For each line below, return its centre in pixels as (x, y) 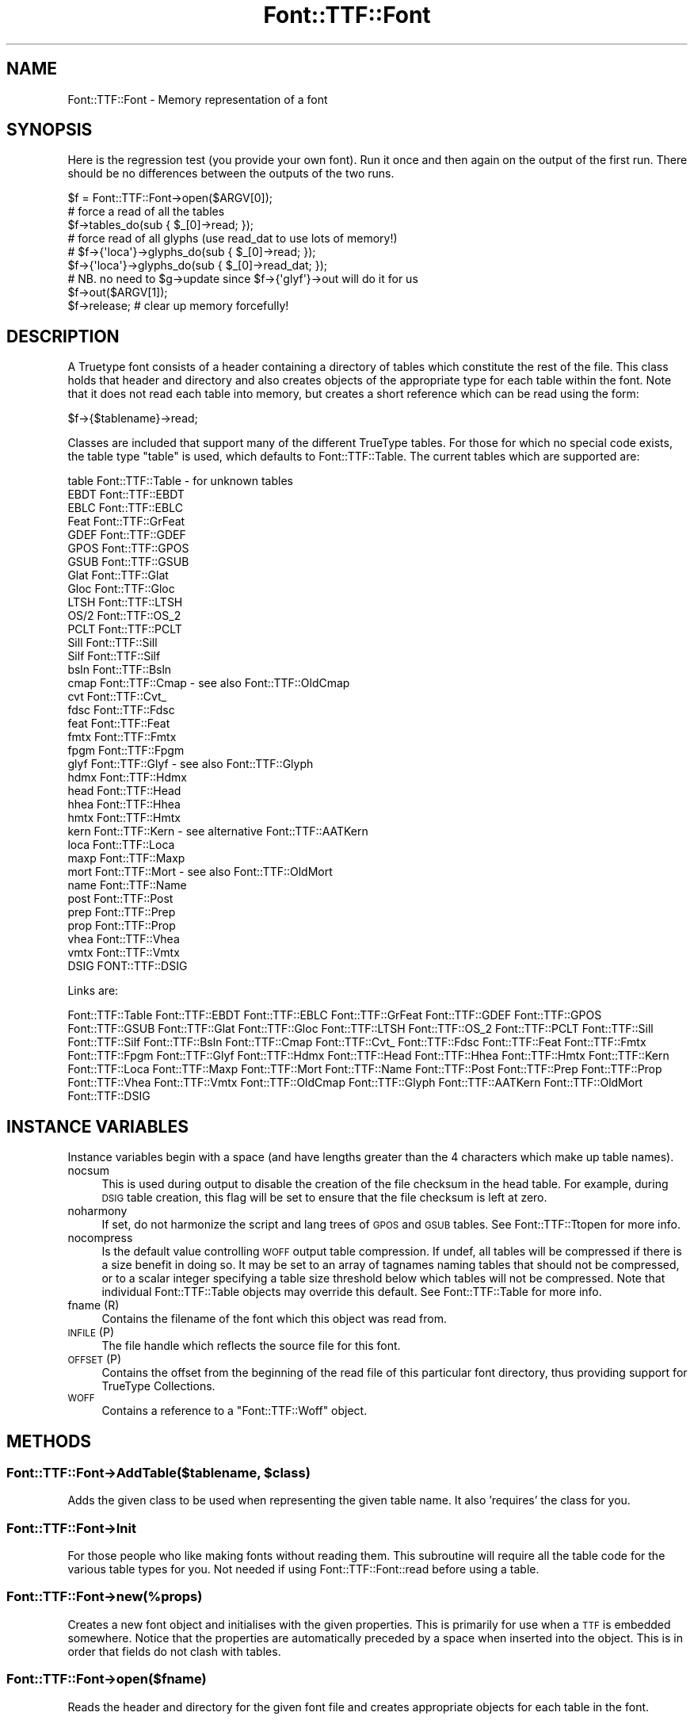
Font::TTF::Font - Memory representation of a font (198, 99)
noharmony (97, 1211)
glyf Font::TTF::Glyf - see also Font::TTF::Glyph (191, 764)
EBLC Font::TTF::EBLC (125, 508)
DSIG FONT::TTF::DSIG (128, 966)
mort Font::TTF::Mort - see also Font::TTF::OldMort (200, 872)
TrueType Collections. (158, 1386)
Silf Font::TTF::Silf (114, 656)
